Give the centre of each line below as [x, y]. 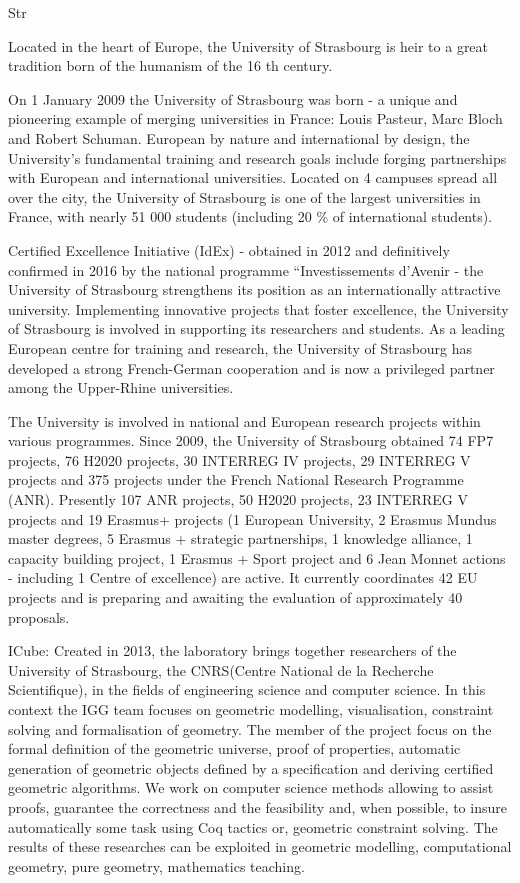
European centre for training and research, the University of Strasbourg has [240, 347]
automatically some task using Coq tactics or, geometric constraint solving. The [253, 826]
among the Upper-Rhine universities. [121, 387]
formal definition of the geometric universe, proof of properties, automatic [234, 748]
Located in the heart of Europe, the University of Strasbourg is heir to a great [248, 45]
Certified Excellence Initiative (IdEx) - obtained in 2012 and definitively [229, 249]
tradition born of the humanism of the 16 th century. [170, 65]
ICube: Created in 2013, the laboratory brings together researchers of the [232, 650]
